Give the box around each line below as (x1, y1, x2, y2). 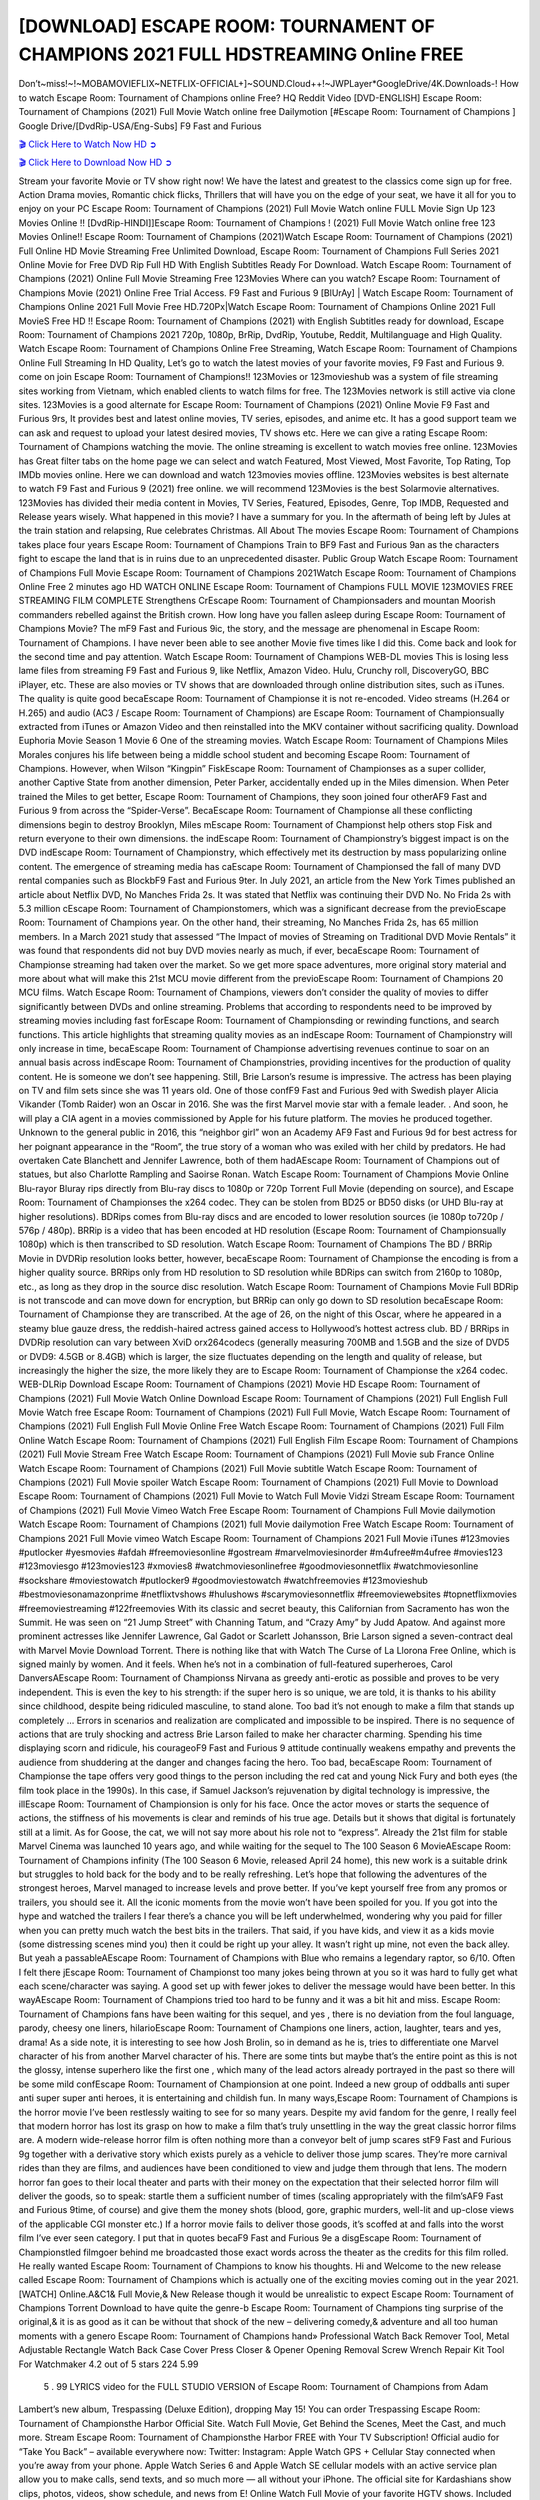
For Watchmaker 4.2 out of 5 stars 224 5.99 (18, 2358, 199, 2370)
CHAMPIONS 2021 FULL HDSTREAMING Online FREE (18, 43, 464, 65)
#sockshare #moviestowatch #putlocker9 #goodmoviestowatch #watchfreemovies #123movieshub (18, 1574, 429, 1586)
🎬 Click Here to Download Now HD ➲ (18, 156, 173, 169)
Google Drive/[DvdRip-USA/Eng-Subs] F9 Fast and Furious (18, 120, 262, 132)
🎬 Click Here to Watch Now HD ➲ (18, 138, 157, 150)
